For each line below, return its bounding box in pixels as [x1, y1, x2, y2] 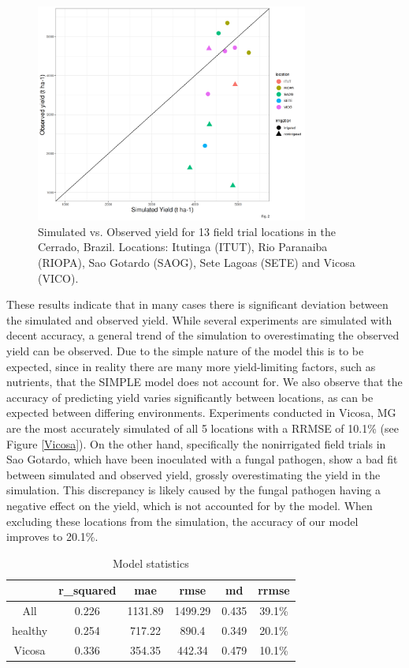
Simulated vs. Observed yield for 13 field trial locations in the [38, 223, 336, 239]
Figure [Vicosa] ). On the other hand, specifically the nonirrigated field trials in [6, 435, 386, 452]
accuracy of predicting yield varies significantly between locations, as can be [6, 388, 374, 405]
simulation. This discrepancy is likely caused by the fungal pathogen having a [6, 482, 381, 498]
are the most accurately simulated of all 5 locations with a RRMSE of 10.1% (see [6, 420, 399, 436]
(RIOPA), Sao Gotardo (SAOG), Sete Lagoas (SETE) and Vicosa [38, 254, 355, 271]
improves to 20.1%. [6, 528, 99, 545]
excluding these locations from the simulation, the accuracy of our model [6, 512, 359, 529]
